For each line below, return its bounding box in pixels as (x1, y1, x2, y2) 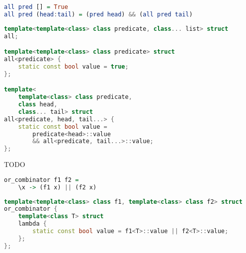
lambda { (18, 220, 47, 228)
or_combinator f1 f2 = (4, 176, 79, 183)
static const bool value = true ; (18, 63, 129, 70)
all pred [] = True (4, 3, 68, 10)
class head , (18, 101, 58, 108)
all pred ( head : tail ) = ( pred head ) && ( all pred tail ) (4, 10, 193, 18)
